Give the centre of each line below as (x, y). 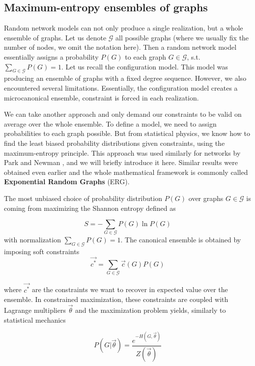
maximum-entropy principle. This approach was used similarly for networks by (122, 152)
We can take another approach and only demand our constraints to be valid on (123, 114)
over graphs (206, 198)
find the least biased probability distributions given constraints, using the (114, 143)
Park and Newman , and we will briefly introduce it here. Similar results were (121, 162)
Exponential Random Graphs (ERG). (67, 182)
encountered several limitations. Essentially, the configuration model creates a (121, 87)
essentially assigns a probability (51, 56)
